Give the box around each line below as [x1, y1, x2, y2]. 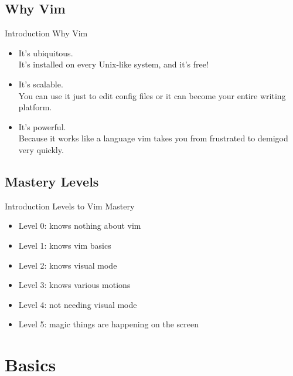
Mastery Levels [5, 172, 99, 190]
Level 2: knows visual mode [18, 259, 117, 271]
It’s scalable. [18, 77, 63, 90]
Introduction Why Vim [5, 27, 88, 39]
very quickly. [18, 143, 64, 155]
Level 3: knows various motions [18, 279, 131, 291]
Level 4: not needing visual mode [18, 298, 137, 310]
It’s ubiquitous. [18, 46, 73, 59]
